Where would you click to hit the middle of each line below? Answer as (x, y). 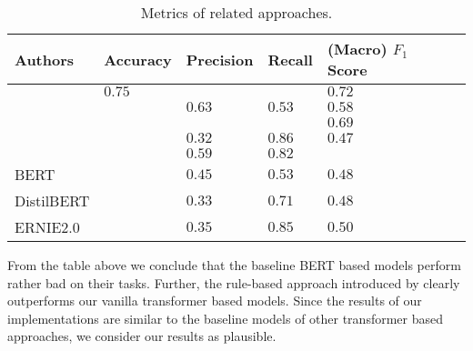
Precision (220, 59)
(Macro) (357, 49)
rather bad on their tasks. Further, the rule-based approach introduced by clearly (234, 282)
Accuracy (138, 59)
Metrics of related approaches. (236, 12)
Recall (290, 59)
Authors (45, 59)
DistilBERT (52, 201)
